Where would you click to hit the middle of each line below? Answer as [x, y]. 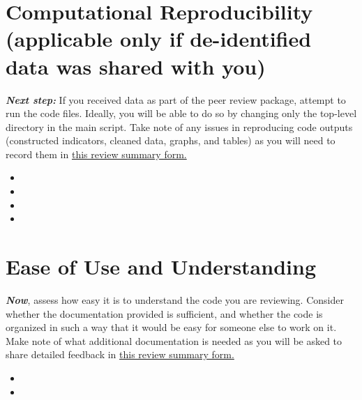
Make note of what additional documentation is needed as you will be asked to [174, 340]
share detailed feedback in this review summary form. [120, 354]
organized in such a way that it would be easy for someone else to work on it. [171, 327]
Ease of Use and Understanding [161, 267]
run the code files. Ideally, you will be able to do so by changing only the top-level [181, 113]
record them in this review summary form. [96, 154]
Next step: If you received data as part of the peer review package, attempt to [176, 99]
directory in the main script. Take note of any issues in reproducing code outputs [179, 126]
